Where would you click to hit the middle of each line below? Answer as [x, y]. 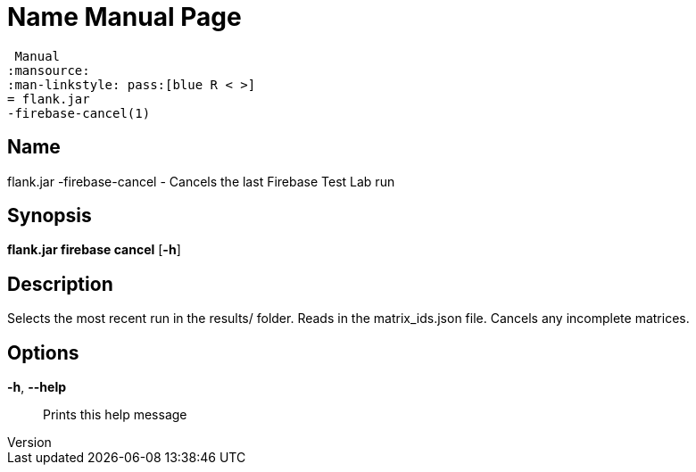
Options [43, 352]
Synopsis [50, 216]
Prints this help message [115, 415]
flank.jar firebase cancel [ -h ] [94, 250]
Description [60, 284]
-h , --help [37, 387]
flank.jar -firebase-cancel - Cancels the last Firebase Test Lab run [201, 181]
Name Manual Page [124, 17]
